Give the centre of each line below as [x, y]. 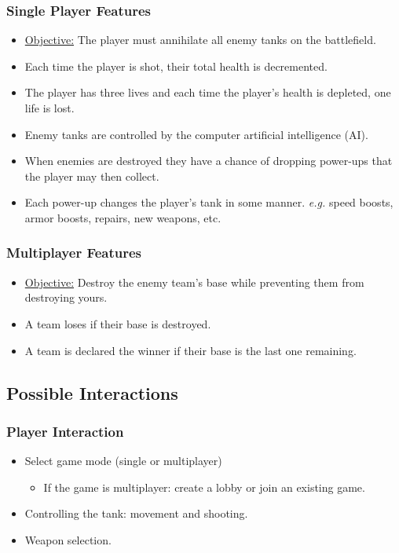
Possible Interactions [92, 392]
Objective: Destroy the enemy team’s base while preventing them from [194, 282]
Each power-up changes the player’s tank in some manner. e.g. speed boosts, [209, 202]
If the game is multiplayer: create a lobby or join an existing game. [204, 487]
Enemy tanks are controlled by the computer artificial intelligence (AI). [196, 134]
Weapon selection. [68, 539]
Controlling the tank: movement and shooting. [136, 513]
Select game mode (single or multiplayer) [123, 461]
